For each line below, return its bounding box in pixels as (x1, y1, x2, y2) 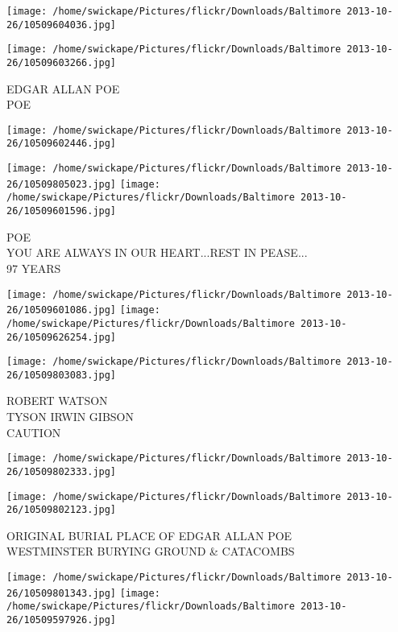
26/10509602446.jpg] (6, 138, 117, 150)
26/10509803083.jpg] (6, 369, 117, 381)
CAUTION (6, 423, 61, 440)
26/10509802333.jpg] (6, 465, 117, 477)
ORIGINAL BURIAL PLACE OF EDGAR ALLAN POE (6, 527, 292, 543)
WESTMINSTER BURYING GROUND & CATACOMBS (6, 543, 295, 560)
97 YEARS (6, 259, 61, 276)
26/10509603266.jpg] (6, 56, 117, 68)
